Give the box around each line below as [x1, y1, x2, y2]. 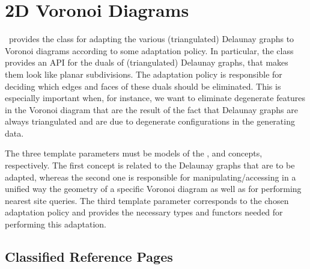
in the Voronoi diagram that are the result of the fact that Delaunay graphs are [5, 103, 298, 116]
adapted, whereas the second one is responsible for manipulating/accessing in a [5, 170, 296, 183]
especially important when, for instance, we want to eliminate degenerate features [5, 91, 306, 104]
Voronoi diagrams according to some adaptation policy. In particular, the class [5, 44, 294, 57]
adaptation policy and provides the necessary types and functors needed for [5, 206, 283, 218]
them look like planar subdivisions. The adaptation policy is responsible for [5, 67, 282, 80]
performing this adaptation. [5, 218, 106, 230]
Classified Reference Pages [5, 247, 173, 266]
